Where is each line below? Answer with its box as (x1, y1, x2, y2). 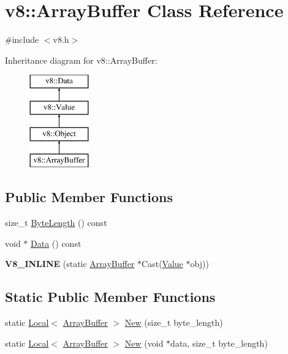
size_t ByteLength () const (5, 216, 107, 229)
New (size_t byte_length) (124, 316, 223, 329)
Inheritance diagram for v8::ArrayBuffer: (5, 53, 157, 66)
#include (5, 33, 39, 46)
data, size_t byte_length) (170, 336, 268, 349)
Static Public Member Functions (5, 287, 216, 306)
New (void (124, 336, 164, 349)
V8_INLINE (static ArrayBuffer (5, 257, 135, 270)
